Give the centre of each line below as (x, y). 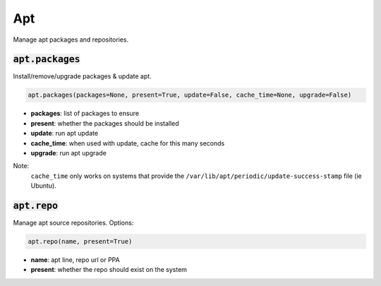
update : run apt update (65, 133)
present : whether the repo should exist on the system (109, 270)
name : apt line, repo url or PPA (75, 260)
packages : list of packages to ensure (85, 114)
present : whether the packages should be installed (105, 123)
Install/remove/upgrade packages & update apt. (82, 76)
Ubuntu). (43, 186)
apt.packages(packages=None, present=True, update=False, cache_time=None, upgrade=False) (190, 95)
